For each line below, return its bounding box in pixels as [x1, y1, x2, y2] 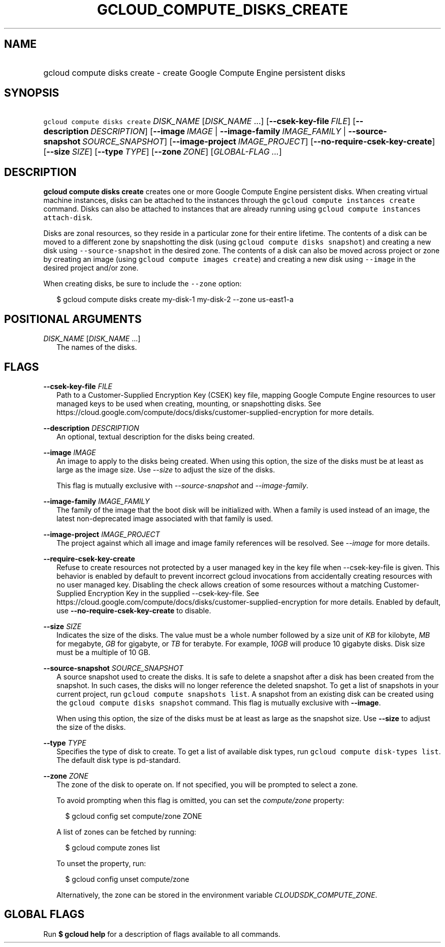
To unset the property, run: [56, 859, 146, 868]
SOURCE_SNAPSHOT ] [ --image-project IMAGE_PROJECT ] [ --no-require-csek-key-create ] [82, 136, 435, 147]
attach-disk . [43, 213, 93, 222]
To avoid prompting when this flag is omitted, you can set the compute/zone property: [56, 795, 344, 805]
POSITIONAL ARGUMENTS [4, 312, 142, 325]
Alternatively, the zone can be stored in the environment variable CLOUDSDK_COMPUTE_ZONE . [56, 890, 377, 899]
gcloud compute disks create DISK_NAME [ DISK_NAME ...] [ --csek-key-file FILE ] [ [43, 116, 356, 127]
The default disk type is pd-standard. [56, 755, 181, 764]
